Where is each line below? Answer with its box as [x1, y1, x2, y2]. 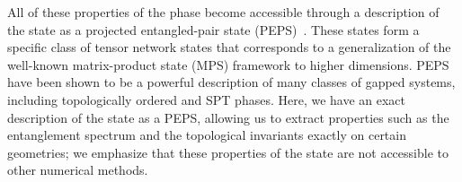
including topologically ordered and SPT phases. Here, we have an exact [7, 90, 406, 108]
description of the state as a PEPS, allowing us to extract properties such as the [7, 108, 449, 126]
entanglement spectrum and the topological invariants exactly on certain [7, 126, 406, 144]
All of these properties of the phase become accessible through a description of [7, 3, 440, 21]
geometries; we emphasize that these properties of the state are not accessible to [7, 143, 449, 161]
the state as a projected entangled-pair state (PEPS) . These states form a [7, 20, 420, 39]
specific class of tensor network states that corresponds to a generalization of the [7, 38, 451, 56]
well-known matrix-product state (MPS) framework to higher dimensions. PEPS [7, 55, 449, 74]
